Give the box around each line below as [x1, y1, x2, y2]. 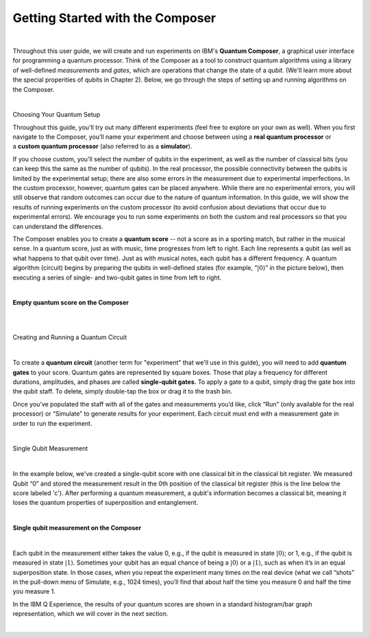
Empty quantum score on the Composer [12, 299, 129, 307]
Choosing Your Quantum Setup [12, 111, 101, 119]
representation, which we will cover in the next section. [12, 610, 169, 618]
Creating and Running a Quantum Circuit [12, 333, 127, 341]
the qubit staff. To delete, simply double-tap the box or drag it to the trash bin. [12, 387, 233, 396]
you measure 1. [12, 587, 56, 595]
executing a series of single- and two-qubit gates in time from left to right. [12, 273, 222, 282]
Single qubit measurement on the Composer [12, 524, 142, 532]
